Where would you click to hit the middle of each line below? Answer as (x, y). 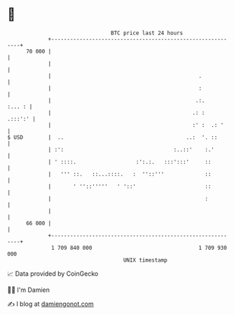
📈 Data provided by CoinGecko (53, 274)
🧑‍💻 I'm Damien (29, 290)
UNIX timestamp (145, 260)
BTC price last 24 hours (147, 33)
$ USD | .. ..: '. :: (112, 137)
